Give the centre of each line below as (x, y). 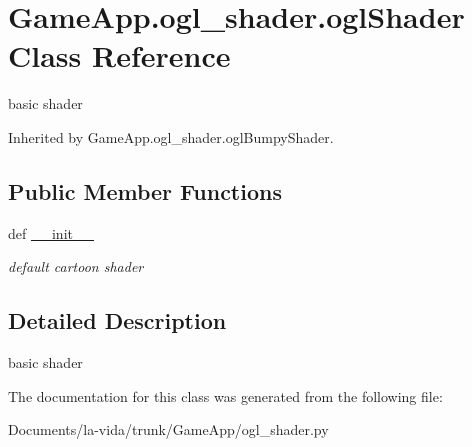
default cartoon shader (76, 266)
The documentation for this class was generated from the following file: (225, 395)
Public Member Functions (145, 190)
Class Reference (119, 55)
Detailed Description (117, 320)
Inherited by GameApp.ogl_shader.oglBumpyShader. (171, 136)
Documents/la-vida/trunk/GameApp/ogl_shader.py (168, 429)
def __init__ (51, 232)
